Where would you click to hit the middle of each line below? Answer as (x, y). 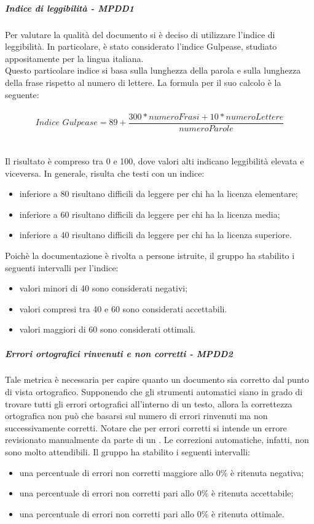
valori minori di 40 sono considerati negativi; (104, 288)
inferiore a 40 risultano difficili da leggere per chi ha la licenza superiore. (155, 235)
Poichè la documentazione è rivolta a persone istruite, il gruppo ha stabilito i (150, 255)
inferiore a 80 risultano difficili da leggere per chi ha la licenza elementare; (159, 194)
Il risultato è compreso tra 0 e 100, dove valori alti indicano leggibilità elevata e (155, 160)
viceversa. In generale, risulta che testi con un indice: (105, 173)
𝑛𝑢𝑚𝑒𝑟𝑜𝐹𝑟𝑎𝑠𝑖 (174, 117)
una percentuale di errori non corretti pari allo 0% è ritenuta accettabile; (156, 493)
